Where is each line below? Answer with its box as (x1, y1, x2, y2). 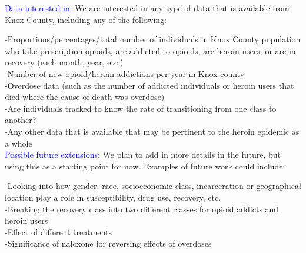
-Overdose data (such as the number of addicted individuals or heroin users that (5, 79, 294, 91)
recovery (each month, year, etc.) (5, 56, 124, 68)
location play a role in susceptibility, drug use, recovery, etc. (5, 191, 221, 203)
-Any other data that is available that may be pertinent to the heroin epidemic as (5, 125, 300, 137)
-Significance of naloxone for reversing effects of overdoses (5, 237, 212, 249)
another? (5, 114, 36, 126)
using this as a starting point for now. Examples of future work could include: (5, 159, 285, 172)
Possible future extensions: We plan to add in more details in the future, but (5, 148, 281, 161)
